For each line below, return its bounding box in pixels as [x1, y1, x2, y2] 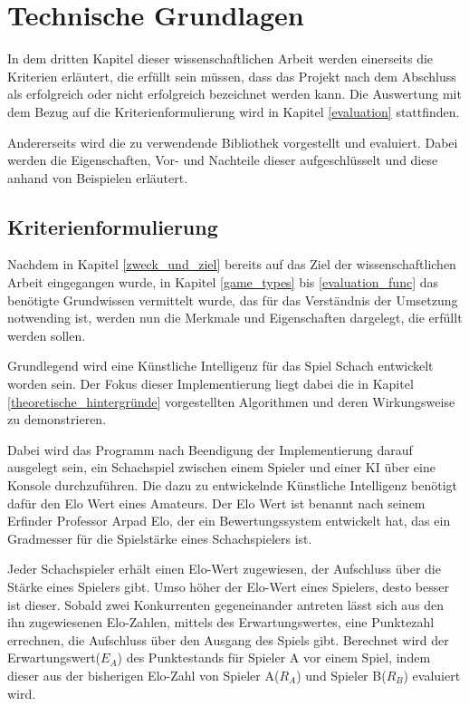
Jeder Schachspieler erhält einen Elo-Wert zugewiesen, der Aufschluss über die [7, 559, 441, 578]
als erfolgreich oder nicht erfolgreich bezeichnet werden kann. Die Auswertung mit [7, 84, 462, 103]
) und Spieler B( [296, 665, 387, 684]
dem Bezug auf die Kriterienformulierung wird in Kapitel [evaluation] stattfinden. [7, 102, 460, 121]
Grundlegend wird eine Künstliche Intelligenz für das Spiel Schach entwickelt [7, 356, 434, 375]
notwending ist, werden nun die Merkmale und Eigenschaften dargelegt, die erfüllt [7, 308, 463, 327]
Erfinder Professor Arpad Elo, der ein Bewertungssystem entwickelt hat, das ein [7, 511, 451, 530]
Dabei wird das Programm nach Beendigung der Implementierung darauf [7, 440, 413, 459]
